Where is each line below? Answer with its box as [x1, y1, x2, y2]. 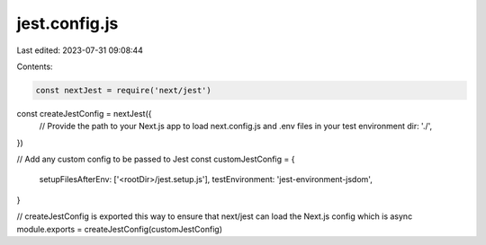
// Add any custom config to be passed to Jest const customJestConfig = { [16, 153, 295, 165]
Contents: [16, 61, 53, 72]
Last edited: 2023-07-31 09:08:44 [16, 45, 144, 56]
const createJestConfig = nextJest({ [16, 108, 152, 118]
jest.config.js [16, 13, 119, 33]
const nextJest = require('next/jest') [35, 85, 211, 95]
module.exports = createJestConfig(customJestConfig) [16, 223, 222, 234]
